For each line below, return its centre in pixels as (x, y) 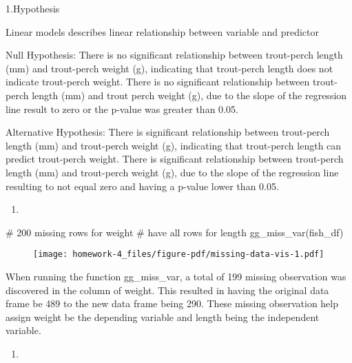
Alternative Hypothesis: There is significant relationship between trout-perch (168, 132)
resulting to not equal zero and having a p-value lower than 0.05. (142, 186)
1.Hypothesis (33, 8)
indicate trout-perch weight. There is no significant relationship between (158, 82)
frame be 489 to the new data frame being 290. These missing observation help (172, 303)
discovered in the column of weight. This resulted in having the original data (167, 290)
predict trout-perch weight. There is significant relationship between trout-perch (175, 159)
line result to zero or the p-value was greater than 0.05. (122, 108)
